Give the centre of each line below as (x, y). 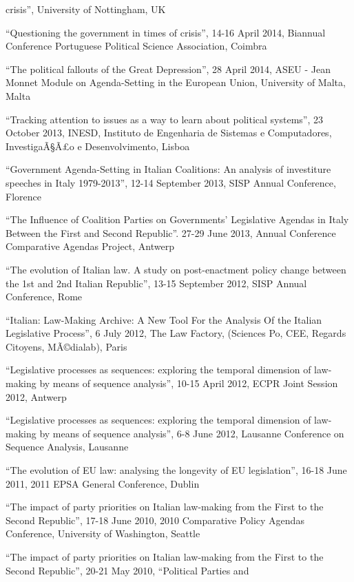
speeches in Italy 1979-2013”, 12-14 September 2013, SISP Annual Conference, (171, 182)
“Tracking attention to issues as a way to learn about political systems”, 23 (165, 119)
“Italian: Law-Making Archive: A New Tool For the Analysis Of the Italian (164, 319)
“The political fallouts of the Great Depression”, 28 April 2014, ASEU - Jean (168, 69)
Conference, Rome (44, 297)
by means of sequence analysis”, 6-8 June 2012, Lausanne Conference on (192, 433)
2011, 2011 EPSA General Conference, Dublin (103, 483)
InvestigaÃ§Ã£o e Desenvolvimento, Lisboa (98, 146)
